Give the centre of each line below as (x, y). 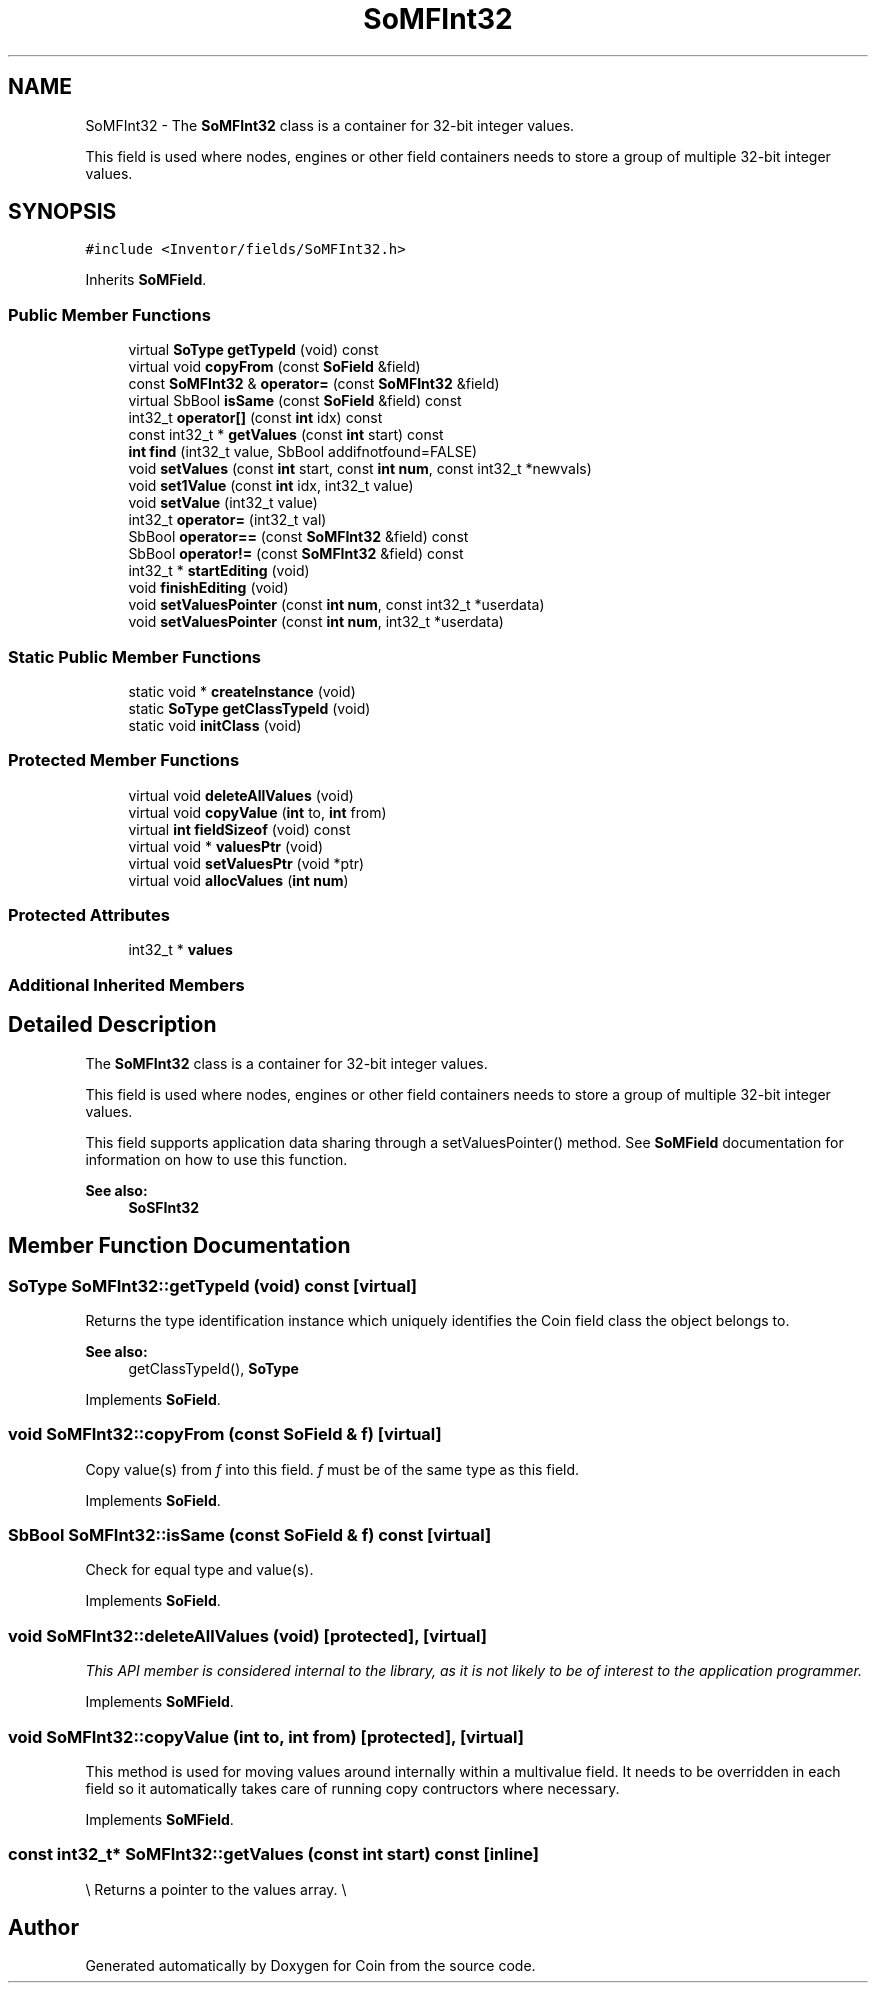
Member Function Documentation (179, 1246)
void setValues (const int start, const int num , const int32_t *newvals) (360, 469)
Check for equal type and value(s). (199, 1570)
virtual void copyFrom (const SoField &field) (274, 367)
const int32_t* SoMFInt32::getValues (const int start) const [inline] (274, 1854)
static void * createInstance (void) (242, 691)
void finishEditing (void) (208, 588)
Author (43, 1928)
